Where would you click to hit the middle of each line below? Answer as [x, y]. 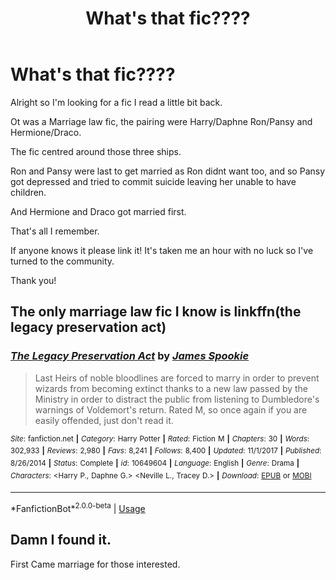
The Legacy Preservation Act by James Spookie [130, 356]
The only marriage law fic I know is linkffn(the [156, 312]
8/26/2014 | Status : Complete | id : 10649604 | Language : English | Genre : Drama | [155, 463]
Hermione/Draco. [46, 132]
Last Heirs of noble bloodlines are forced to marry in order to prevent [177, 378]
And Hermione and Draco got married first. [98, 211]
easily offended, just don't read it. [104, 420]
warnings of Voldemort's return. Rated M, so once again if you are [171, 409]
